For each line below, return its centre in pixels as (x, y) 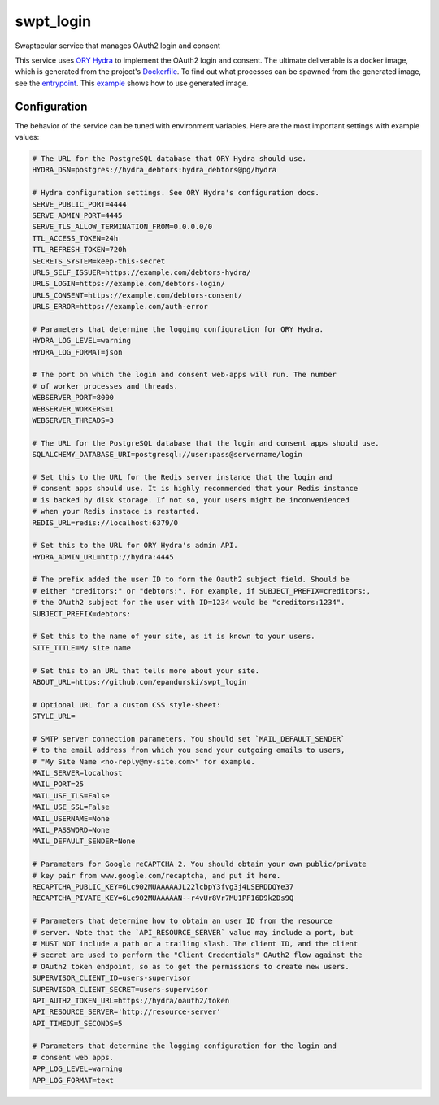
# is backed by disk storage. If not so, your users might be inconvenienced (191, 500)
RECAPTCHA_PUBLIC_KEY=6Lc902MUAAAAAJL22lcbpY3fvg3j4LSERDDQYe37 (163, 887)
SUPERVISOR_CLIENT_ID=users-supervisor (111, 978)
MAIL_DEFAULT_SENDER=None (84, 841)
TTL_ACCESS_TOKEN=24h (75, 238)
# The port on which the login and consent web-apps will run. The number (185, 375)
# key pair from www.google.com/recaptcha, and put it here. (156, 875)
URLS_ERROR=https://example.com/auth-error (120, 307)
